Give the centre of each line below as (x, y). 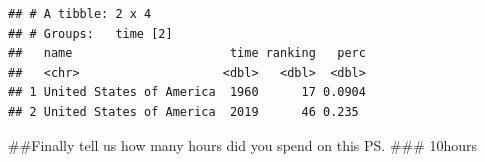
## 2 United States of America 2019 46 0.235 (183, 111)
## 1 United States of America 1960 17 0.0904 (187, 92)
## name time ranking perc (187, 53)
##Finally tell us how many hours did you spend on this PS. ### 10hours (243, 144)
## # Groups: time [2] (90, 33)
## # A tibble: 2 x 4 (80, 14)
